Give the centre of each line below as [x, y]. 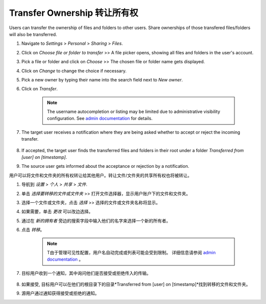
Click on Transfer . [39, 89]
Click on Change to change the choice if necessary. [74, 71]
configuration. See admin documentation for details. [100, 118]
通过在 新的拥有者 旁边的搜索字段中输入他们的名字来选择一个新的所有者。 [96, 221]
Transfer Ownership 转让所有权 [74, 13]
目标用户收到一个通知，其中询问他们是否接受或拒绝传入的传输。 [86, 273]
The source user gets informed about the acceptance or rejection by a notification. [105, 166]
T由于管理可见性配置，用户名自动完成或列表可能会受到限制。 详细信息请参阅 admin [132, 252]
